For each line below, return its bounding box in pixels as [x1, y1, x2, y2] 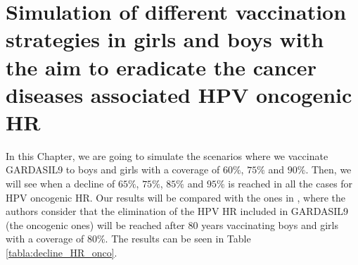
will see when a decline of [6, 176, 115, 191]
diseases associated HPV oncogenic [6, 80, 352, 109]
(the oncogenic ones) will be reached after [6, 217, 185, 232]
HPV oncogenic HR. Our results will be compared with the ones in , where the [6, 190, 345, 204]
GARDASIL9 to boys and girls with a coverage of [6, 162, 220, 177]
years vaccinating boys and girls [201, 217, 338, 232]
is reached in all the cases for [228, 176, 353, 191]
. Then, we [305, 162, 352, 177]
